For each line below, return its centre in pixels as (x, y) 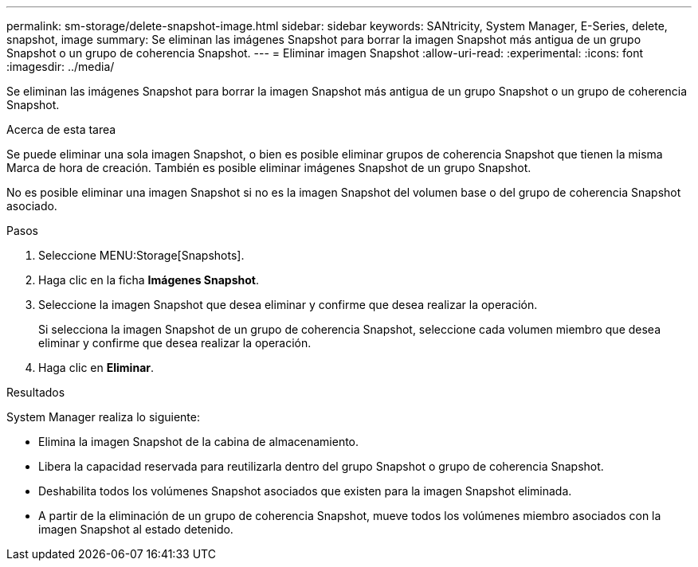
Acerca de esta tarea (61, 129)
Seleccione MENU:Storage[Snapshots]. (141, 255)
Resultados (36, 392)
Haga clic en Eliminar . (96, 368)
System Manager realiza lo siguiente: (103, 417)
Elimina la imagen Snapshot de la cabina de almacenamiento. (199, 442)
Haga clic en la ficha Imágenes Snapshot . (149, 280)
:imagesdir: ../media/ (61, 66)
